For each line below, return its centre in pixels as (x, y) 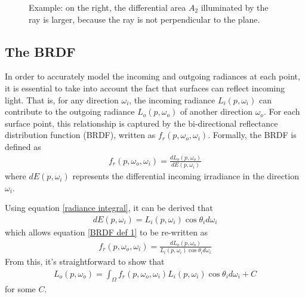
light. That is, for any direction (62, 99)
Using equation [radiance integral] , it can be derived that (109, 208)
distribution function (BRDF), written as (80, 135)
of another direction (216, 111)
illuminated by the (235, 7)
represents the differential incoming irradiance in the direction (186, 176)
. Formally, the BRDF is (252, 135)
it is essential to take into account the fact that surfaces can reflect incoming (145, 88)
